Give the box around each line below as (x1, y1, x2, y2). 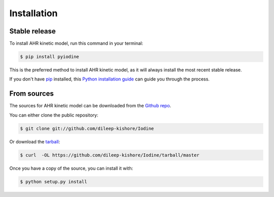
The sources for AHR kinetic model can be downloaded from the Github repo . (9, 103, 172, 109)
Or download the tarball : (9, 138, 60, 144)
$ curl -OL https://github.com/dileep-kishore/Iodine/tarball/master (20, 152, 200, 158)
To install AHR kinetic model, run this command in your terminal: (9, 41, 144, 47)
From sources (9, 89, 54, 98)
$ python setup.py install (20, 179, 87, 184)
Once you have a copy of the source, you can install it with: (9, 165, 133, 171)
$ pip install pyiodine (20, 54, 80, 60)
